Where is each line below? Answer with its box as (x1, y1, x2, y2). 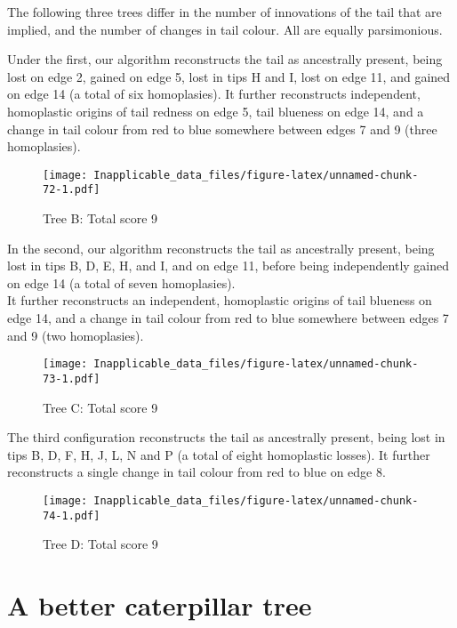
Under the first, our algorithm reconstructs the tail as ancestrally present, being (7, 50, 443, 68)
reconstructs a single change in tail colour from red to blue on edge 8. (7, 463, 386, 481)
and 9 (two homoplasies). (7, 326, 144, 344)
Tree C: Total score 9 (43, 398, 158, 416)
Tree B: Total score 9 (43, 209, 158, 228)
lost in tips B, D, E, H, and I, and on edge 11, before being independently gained (7, 256, 450, 275)
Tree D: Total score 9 (43, 535, 158, 553)
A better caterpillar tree (7, 587, 312, 623)
